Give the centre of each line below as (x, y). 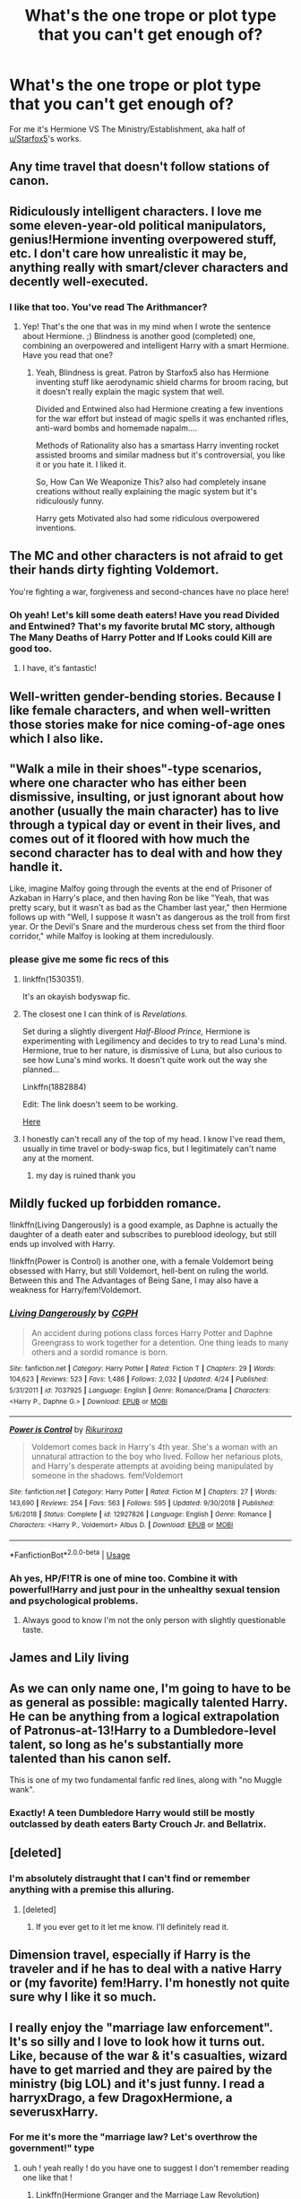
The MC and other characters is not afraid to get (146, 556)
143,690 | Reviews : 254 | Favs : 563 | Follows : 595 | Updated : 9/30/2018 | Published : (142, 1504)
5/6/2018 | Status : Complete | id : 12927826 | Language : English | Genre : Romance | (140, 1514)
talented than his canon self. (90, 1758)
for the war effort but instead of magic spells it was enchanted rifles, (162, 419)
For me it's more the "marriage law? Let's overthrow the (133, 2137)
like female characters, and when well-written (140, 710)
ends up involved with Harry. (62, 1244)
